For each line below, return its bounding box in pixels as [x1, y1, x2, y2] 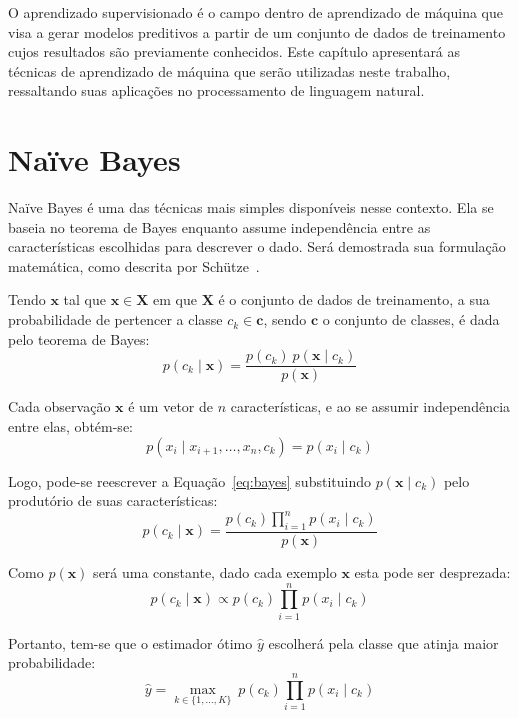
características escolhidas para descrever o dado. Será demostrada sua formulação [8, 236, 506, 257]
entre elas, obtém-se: [8, 415, 133, 436]
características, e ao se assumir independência [230, 396, 511, 417]
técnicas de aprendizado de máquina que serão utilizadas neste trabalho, [8, 60, 451, 81]
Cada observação [8, 396, 111, 417]
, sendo [263, 309, 307, 330]
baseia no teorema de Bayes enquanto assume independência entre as [8, 216, 431, 237]
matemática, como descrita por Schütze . [8, 255, 260, 276]
